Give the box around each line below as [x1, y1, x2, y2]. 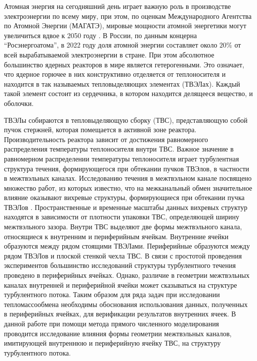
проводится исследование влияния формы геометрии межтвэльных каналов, [4, 328, 232, 338]
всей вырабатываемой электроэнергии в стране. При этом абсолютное [4, 49, 214, 59]
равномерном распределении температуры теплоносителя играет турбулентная [4, 153, 239, 163]
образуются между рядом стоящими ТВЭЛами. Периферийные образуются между [4, 241, 250, 251]
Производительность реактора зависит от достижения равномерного [4, 134, 208, 144]
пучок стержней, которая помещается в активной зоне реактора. [4, 124, 197, 135]
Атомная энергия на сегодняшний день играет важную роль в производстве [4, 1, 231, 11]
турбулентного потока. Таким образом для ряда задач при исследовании [4, 289, 220, 300]
